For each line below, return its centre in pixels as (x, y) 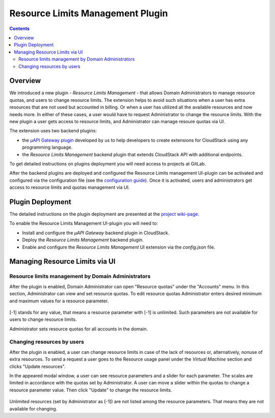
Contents (20, 29)
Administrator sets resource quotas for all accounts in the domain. (79, 329)
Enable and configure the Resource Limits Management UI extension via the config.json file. (119, 247)
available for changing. (33, 409)
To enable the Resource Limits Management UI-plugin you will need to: (84, 224)
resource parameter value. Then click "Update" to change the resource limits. (91, 390)
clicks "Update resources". (37, 366)
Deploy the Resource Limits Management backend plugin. (83, 240)
